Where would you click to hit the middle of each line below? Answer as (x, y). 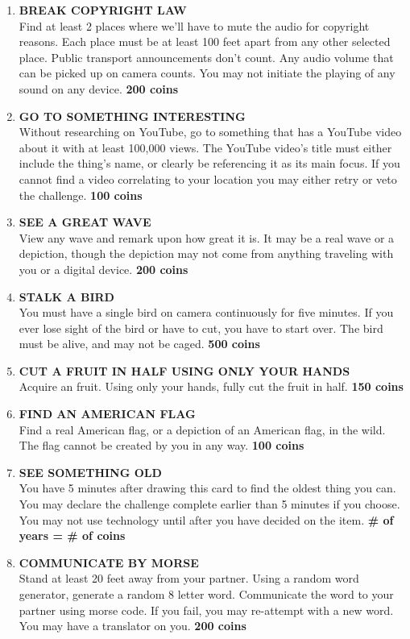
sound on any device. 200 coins (98, 88)
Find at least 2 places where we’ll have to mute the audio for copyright (194, 25)
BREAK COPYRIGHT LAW (103, 10)
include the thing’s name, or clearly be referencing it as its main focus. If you (209, 163)
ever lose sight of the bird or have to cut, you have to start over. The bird (201, 328)
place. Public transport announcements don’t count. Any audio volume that (206, 57)
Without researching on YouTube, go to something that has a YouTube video (210, 132)
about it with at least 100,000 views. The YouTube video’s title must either (205, 147)
